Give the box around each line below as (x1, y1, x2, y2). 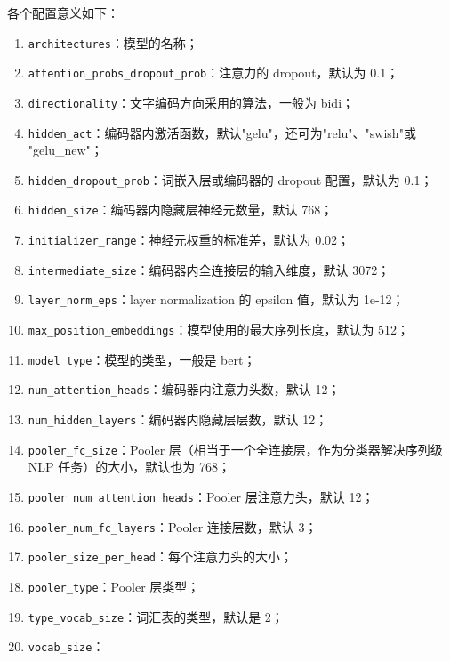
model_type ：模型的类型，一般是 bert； (28, 350, 256, 368)
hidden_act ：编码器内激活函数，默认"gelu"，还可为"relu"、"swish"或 (28, 123, 416, 141)
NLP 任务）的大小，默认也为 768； (28, 457, 230, 476)
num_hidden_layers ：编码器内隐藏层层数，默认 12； (28, 410, 328, 429)
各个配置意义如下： (7, 4, 119, 21)
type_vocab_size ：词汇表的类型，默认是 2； (28, 607, 284, 625)
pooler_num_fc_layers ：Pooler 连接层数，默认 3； (28, 517, 317, 536)
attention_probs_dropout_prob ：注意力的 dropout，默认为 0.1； (28, 63, 399, 82)
